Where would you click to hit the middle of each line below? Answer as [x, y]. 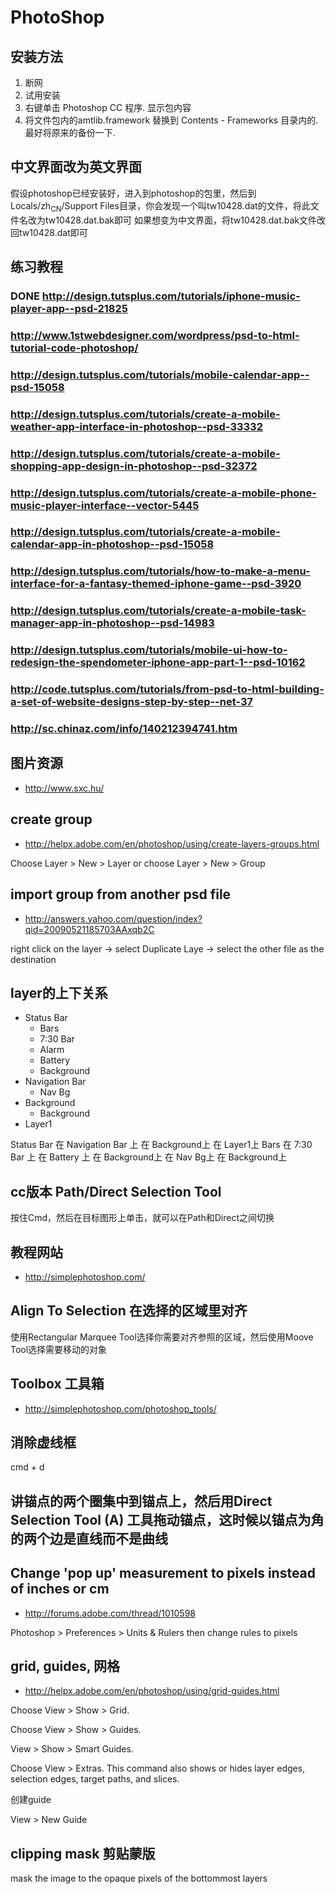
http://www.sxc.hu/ [64, 788]
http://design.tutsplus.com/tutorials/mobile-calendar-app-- [160, 374]
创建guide [31, 1800]
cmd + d [27, 1467]
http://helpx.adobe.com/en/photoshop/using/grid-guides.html [152, 1691]
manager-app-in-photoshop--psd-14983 [112, 623]
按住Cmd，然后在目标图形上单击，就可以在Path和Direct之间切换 [142, 1218]
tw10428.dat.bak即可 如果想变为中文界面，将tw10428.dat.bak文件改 [185, 220]
